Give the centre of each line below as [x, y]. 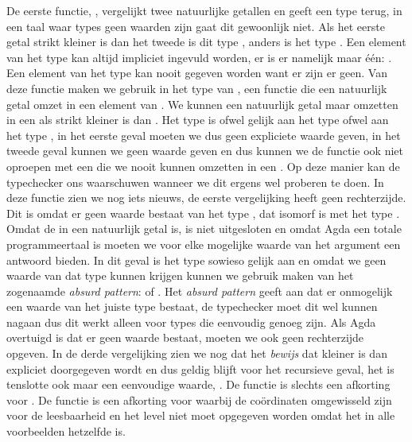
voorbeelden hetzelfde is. [66, 431]
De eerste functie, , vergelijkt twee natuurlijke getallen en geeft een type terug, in [204, 10]
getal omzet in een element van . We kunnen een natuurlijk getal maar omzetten [202, 104]
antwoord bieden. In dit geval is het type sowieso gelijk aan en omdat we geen [196, 260]
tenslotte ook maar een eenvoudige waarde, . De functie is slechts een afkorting [198, 384]
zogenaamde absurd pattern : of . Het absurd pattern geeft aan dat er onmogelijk [200, 291]
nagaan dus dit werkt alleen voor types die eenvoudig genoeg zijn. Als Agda [191, 322]
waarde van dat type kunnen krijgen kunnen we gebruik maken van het [180, 275]
